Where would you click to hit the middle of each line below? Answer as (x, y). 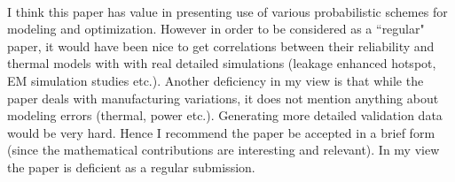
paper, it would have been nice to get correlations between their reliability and (221, 45)
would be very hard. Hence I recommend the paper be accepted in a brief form (221, 132)
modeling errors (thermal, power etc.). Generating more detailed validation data (225, 115)
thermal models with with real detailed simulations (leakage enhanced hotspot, (222, 63)
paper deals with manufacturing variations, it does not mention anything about (223, 98)
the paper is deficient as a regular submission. (131, 167)
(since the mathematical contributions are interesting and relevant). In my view (224, 150)
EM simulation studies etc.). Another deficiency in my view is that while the (216, 80)
